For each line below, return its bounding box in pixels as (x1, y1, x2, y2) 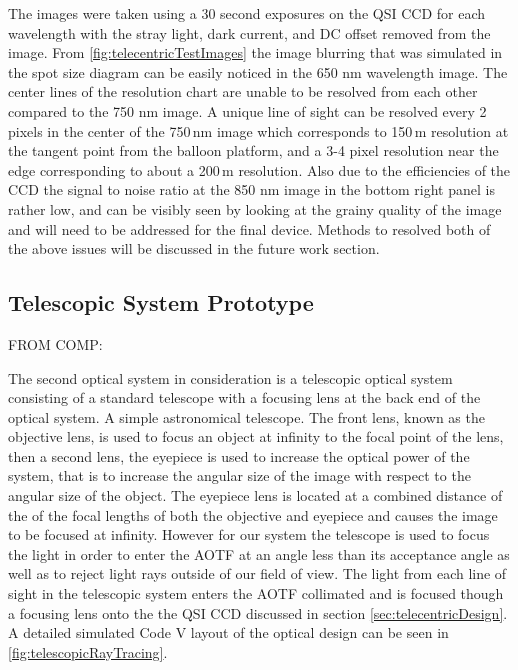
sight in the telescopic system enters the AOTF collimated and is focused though (8, 583, 504, 604)
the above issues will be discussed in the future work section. (8, 238, 380, 259)
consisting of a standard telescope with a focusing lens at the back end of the (8, 387, 481, 408)
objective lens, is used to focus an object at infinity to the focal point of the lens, (8, 426, 504, 447)
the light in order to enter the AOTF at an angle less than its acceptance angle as (8, 543, 510, 564)
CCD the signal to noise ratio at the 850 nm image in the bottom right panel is (8, 179, 495, 200)
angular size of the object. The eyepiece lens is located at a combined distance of (8, 485, 503, 506)
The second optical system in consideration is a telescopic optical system (8, 367, 453, 388)
